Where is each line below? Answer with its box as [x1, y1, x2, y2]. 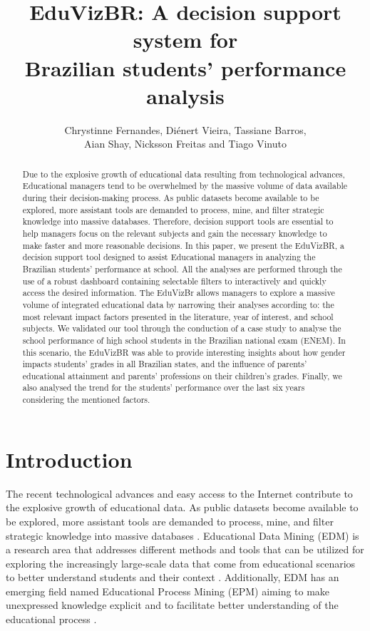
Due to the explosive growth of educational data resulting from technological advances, [22, 168, 345, 180]
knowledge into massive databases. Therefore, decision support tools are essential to [22, 215, 334, 227]
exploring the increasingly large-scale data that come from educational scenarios [6, 555, 356, 570]
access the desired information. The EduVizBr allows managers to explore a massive [22, 287, 335, 299]
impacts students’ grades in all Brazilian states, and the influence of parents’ [22, 358, 307, 370]
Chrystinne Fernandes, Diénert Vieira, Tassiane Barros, [64, 122, 307, 137]
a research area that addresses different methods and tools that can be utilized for [6, 542, 364, 557]
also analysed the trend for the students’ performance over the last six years [22, 381, 305, 394]
